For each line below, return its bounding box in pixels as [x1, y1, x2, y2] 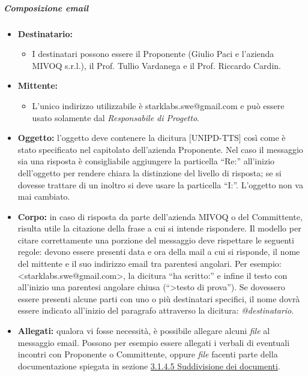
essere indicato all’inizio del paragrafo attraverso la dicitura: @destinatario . [17, 304, 294, 317]
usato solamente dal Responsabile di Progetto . [32, 111, 199, 124]
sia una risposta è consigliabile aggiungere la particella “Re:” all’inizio [17, 155, 275, 167]
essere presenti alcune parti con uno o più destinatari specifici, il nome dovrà [17, 292, 300, 305]
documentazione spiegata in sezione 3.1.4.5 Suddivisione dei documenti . [17, 359, 280, 372]
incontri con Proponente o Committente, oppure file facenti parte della [17, 348, 278, 360]
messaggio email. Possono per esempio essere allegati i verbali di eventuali [17, 336, 290, 348]
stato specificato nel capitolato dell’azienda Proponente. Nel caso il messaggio [17, 143, 303, 155]
